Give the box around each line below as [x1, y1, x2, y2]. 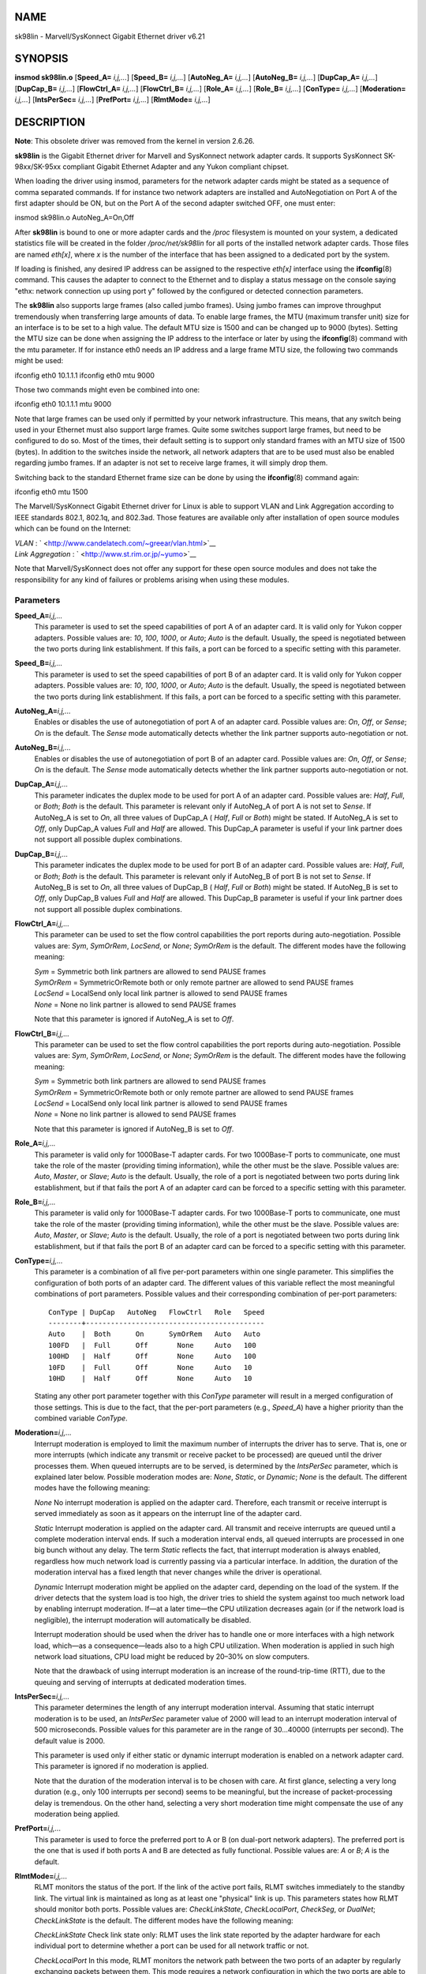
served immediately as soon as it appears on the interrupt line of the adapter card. [34, 1509, 302, 1518]
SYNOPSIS [14, 52, 69, 66]
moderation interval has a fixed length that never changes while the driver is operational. [34, 1567, 323, 1577]
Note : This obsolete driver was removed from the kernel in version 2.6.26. [14, 137, 256, 146]
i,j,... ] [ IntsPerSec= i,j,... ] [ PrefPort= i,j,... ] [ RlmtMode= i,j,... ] [14, 95, 211, 104]
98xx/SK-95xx [14, 162, 62, 171]
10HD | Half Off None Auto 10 [48, 1374, 252, 1383]
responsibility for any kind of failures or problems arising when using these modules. [14, 575, 290, 584]
